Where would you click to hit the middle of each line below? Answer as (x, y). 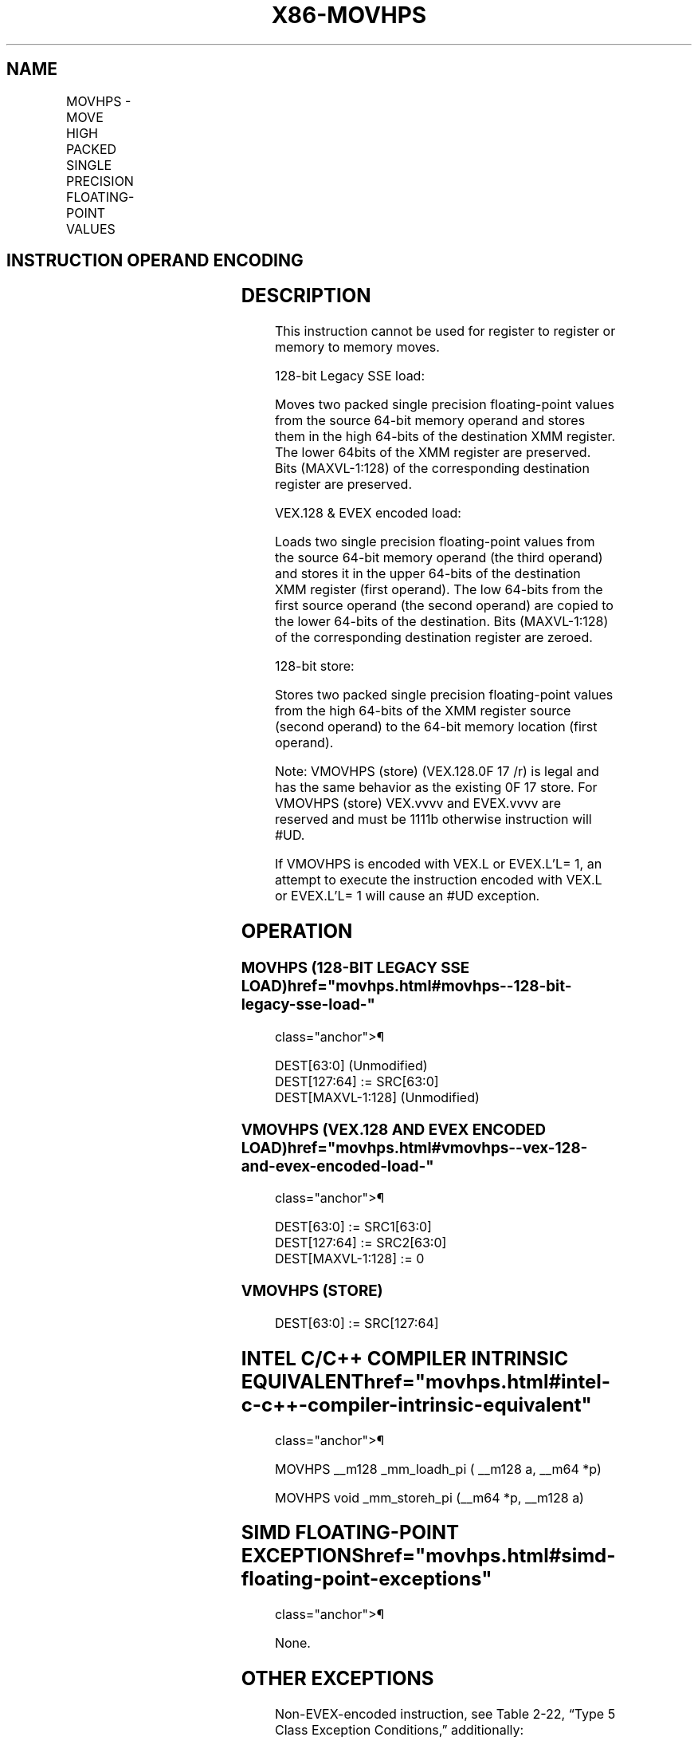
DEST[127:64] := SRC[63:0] (357, 1081)
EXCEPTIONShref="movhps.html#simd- (428, 1556)
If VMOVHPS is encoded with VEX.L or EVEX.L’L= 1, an (438, 864)
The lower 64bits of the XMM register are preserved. (433, 453)
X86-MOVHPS (349, 15)
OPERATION (297, 932)
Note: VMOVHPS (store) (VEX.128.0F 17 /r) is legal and (437, 772)
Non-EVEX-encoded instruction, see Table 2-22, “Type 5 (445, 1714)
